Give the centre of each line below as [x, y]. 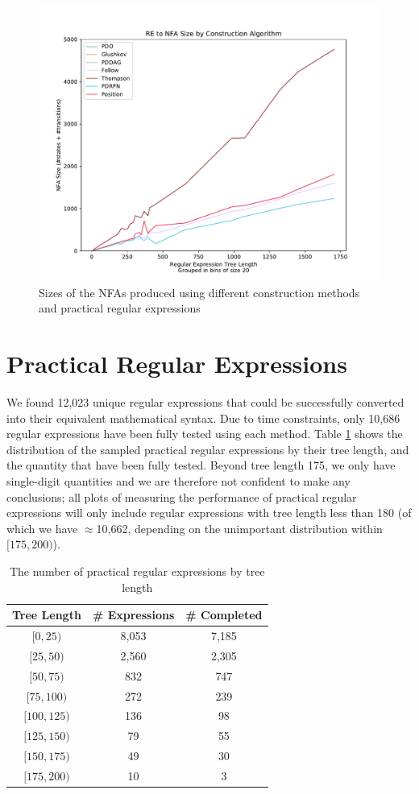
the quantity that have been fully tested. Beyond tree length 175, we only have [201, 465]
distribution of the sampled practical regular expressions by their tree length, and [208, 449]
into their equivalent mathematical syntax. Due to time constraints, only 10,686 [203, 418]
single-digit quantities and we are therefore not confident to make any [178, 481]
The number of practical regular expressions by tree [137, 571]
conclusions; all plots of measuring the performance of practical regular [182, 496]
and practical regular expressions [120, 308]
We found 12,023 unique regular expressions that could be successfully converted [205, 402]
